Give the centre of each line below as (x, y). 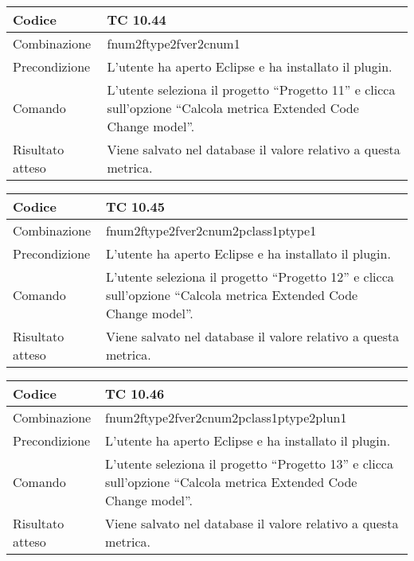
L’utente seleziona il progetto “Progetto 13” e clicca (249, 464)
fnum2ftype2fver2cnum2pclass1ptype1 (211, 230)
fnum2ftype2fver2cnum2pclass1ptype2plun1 (226, 417)
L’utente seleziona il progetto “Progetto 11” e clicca (251, 90)
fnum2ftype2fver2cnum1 (174, 43)
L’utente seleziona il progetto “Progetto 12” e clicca (250, 277)
